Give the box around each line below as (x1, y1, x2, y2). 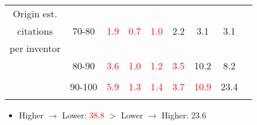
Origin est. (13, 7, 58, 20)
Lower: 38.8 (62, 109, 104, 121)
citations (17, 24, 53, 38)
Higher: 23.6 (161, 109, 207, 121)
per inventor (10, 41, 61, 55)
